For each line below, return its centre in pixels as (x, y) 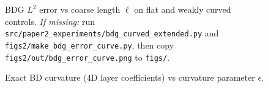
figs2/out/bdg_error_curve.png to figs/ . (87, 57)
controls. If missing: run (50, 21)
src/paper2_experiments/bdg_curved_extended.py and (112, 33)
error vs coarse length (80, 9)
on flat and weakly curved (183, 9)
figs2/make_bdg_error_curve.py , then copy (90, 45)
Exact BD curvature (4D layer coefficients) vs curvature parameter (130, 77)
